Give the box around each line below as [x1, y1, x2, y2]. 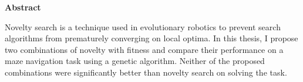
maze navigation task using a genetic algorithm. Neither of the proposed [5, 55, 265, 67]
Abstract [5, 1, 41, 13]
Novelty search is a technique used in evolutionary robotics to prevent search [5, 20, 281, 33]
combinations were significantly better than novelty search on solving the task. [5, 66, 287, 78]
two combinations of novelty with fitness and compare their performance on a [5, 43, 284, 55]
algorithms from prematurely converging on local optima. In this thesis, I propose [5, 32, 298, 44]
